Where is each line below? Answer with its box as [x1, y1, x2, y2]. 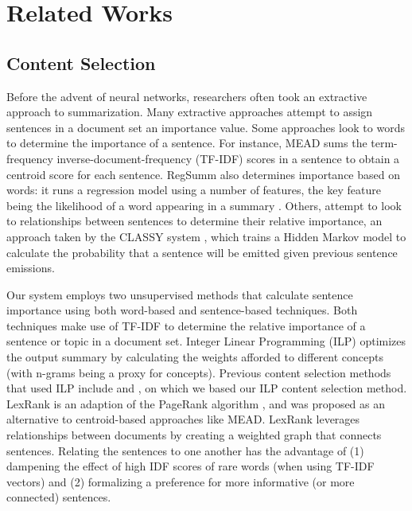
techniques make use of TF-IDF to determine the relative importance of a [6, 317, 366, 334]
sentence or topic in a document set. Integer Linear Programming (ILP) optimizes [6, 333, 406, 349]
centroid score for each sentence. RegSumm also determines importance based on [6, 166, 400, 182]
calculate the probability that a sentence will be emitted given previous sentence [6, 244, 398, 260]
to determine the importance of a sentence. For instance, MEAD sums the [6, 135, 367, 151]
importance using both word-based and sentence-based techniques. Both [6, 302, 358, 318]
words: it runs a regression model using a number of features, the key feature [6, 181, 381, 198]
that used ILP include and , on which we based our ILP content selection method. [6, 380, 407, 396]
